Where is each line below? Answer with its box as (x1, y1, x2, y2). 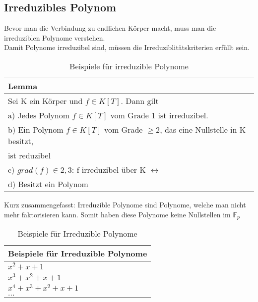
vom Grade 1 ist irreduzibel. (110, 109, 208, 121)
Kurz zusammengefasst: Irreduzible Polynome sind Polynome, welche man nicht (4, 199, 246, 209)
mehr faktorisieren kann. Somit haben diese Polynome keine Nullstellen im (4, 209, 231, 219)
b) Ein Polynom (8, 123, 64, 135)
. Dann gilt (121, 95, 159, 106)
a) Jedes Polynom (8, 109, 70, 121)
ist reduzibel (8, 149, 51, 161)
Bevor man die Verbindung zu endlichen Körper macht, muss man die (4, 23, 216, 33)
